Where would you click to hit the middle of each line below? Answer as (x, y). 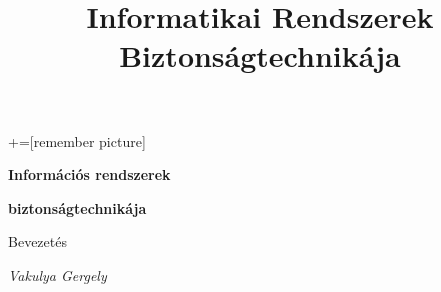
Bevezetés (37, 241)
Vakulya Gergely (57, 274)
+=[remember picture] (77, 140)
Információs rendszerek (89, 174)
